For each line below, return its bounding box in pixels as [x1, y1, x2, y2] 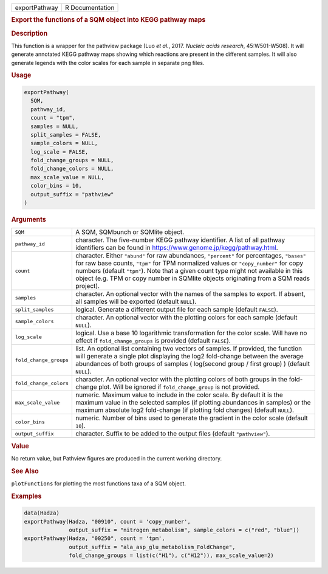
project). [75, 282, 100, 290]
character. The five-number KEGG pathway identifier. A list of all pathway [75, 236, 285, 244]
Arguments [11, 216, 47, 224]
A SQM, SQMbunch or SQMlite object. [75, 228, 185, 236]
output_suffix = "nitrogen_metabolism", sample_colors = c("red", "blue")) [69, 527, 300, 534]
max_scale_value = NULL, [30, 174, 104, 180]
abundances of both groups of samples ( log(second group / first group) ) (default [75, 360, 310, 368]
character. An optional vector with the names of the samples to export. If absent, [75, 290, 306, 298]
